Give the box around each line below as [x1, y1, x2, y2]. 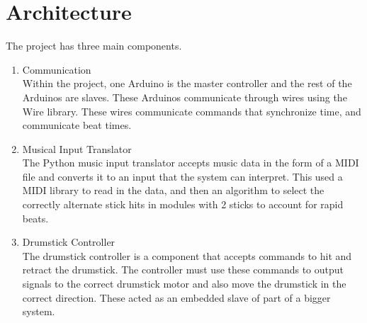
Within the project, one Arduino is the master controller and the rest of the [22, 76, 352, 91]
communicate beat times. [22, 118, 132, 132]
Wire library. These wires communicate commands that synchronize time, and [22, 103, 361, 118]
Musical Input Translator [22, 141, 132, 156]
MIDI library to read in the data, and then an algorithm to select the [22, 183, 324, 198]
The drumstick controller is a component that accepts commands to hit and [22, 248, 352, 263]
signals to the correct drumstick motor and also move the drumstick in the [22, 276, 346, 291]
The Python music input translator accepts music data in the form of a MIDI [22, 155, 359, 170]
